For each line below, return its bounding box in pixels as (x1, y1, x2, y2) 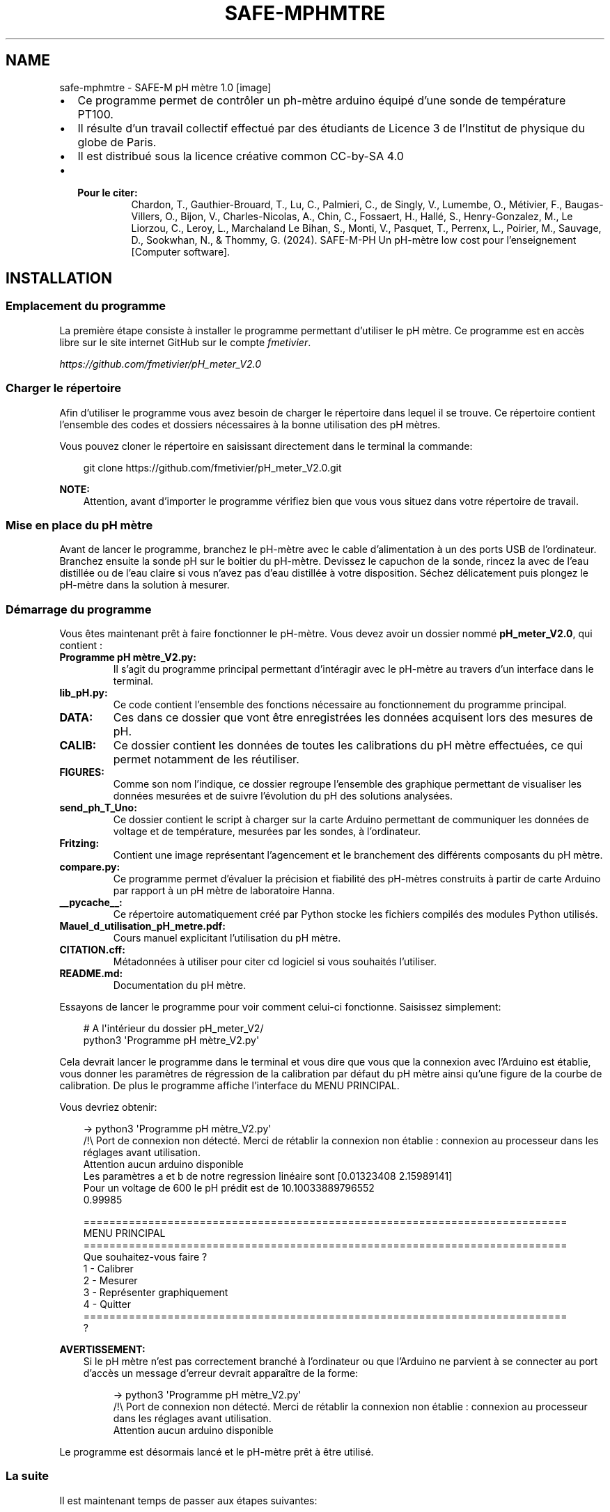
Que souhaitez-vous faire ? (83, 1251, 208, 1263)
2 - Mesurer (83, 1275, 138, 1287)
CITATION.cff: (59, 944, 125, 956)
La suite (6, 1469, 49, 1483)
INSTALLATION (6, 270, 112, 288)
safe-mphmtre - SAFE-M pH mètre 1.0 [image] (59, 81, 272, 93)
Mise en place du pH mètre (6, 517, 153, 532)
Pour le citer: (77, 186, 138, 198)
